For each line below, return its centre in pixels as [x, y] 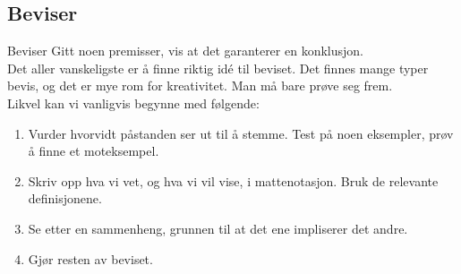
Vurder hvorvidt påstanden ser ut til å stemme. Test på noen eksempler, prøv [241, 133]
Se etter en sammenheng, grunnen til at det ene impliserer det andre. [218, 228]
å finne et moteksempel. [94, 151]
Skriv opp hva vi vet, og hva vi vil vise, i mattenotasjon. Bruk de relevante [233, 180]
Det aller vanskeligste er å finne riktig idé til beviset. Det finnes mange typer [218, 68]
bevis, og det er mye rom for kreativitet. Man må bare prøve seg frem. [200, 86]
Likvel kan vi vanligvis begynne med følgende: [133, 103]
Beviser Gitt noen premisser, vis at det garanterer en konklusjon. [185, 51]
